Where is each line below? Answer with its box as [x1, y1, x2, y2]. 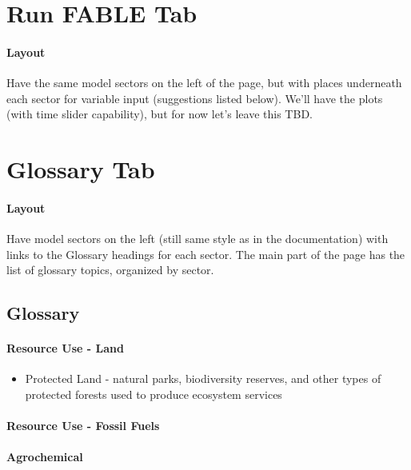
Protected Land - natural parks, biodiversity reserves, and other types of [25, 370, 381, 387]
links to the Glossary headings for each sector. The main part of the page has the [6, 245, 405, 262]
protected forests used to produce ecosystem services [25, 386, 282, 403]
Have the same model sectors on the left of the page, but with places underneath [6, 74, 402, 91]
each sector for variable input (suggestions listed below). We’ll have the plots [6, 90, 383, 106]
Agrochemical [6, 448, 83, 465]
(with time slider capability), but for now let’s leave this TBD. [6, 106, 313, 122]
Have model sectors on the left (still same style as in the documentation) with [6, 230, 389, 247]
